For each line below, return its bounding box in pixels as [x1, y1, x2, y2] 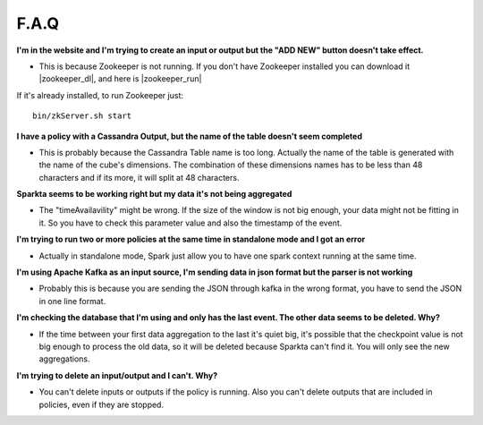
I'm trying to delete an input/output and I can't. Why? [16, 370, 218, 380]
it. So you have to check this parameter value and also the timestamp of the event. [38, 217, 343, 228]
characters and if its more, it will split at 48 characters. [38, 172, 240, 183]
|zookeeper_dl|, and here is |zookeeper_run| [38, 73, 202, 84]
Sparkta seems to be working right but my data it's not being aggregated [16, 189, 292, 200]
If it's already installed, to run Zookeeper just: [16, 89, 183, 100]
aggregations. [38, 353, 90, 364]
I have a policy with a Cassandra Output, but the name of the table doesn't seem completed [16, 131, 362, 141]
